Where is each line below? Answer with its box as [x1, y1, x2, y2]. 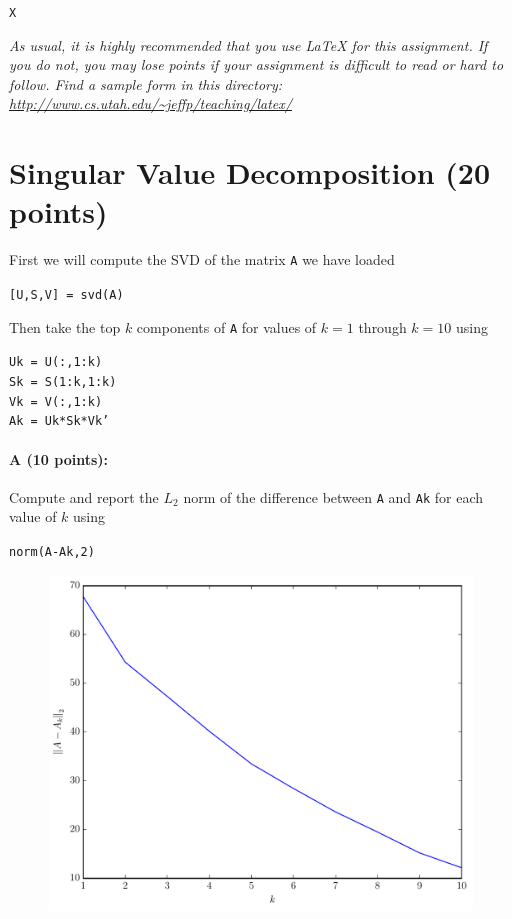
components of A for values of [136, 316, 317, 337]
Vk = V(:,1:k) [9, 394, 103, 409]
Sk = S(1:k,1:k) [9, 374, 117, 389]
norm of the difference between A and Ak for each [183, 486, 484, 507]
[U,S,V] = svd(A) [9, 288, 124, 302]
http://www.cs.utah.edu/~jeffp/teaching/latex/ [9, 93, 292, 114]
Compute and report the [9, 486, 159, 507]
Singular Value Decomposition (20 [9, 152, 490, 193]
